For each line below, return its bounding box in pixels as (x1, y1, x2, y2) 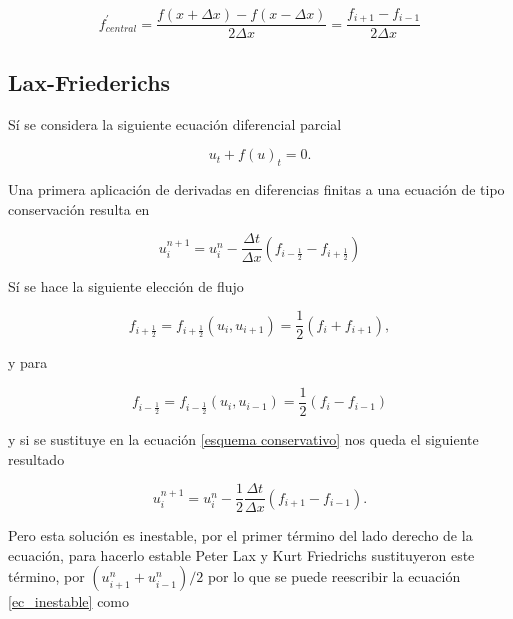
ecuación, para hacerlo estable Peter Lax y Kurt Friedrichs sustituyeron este (8, 544, 475, 565)
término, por (8, 566, 85, 587)
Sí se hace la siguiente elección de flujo (8, 275, 244, 296)
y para (8, 352, 48, 373)
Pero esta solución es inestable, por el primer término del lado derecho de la (8, 525, 473, 546)
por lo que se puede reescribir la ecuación (207, 566, 461, 587)
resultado (8, 448, 65, 469)
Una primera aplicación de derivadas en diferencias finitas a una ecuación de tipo (8, 179, 505, 200)
